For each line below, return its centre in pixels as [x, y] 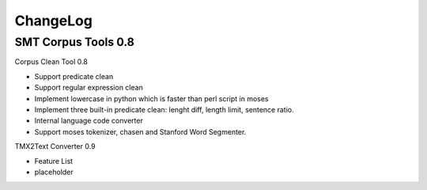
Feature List [54, 161]
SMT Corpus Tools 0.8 [74, 42]
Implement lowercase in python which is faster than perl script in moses [151, 98]
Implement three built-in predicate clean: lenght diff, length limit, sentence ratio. [164, 109]
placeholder [54, 172]
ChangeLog [53, 21]
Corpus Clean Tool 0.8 [51, 62]
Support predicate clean [74, 76]
